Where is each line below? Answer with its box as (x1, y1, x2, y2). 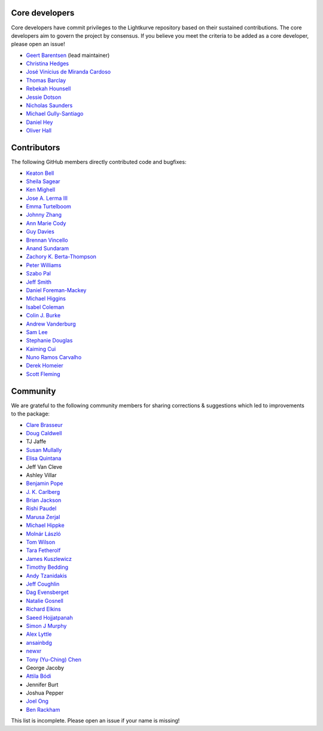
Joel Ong (26, 697, 49, 705)
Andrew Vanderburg (26, 320, 76, 327)
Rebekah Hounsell (26, 85, 71, 92)
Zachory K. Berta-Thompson (26, 253, 97, 260)
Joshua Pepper (26, 689, 64, 697)
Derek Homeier (26, 362, 64, 369)
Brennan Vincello (26, 236, 68, 244)
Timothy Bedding (26, 563, 69, 571)
